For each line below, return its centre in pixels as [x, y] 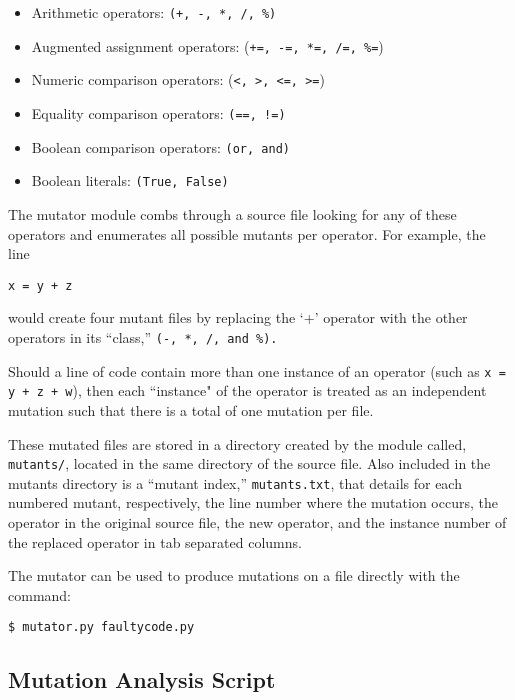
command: [39, 594]
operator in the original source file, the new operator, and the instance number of [257, 522]
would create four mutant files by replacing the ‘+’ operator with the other [238, 317]
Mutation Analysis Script [142, 679]
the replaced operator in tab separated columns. [155, 541]
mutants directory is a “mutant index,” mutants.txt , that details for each [235, 482]
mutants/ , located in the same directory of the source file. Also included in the [249, 463]
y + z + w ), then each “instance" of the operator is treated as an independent [247, 390]
